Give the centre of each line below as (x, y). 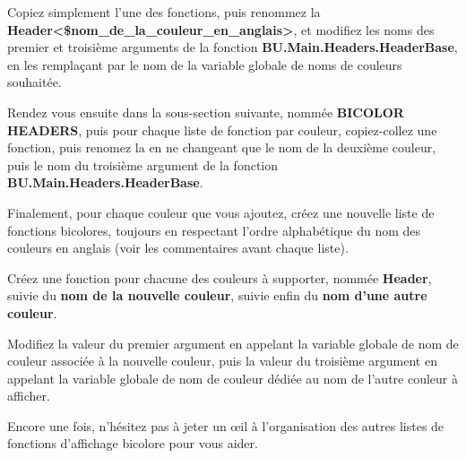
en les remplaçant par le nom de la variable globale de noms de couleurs (205, 64)
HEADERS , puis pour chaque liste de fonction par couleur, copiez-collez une (222, 130)
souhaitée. (35, 82)
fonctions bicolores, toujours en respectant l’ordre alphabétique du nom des (214, 230)
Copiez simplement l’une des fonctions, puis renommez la (164, 12)
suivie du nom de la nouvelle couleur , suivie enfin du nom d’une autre (217, 295)
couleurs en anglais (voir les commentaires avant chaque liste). (178, 248)
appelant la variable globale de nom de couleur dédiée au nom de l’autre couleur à (233, 378)
